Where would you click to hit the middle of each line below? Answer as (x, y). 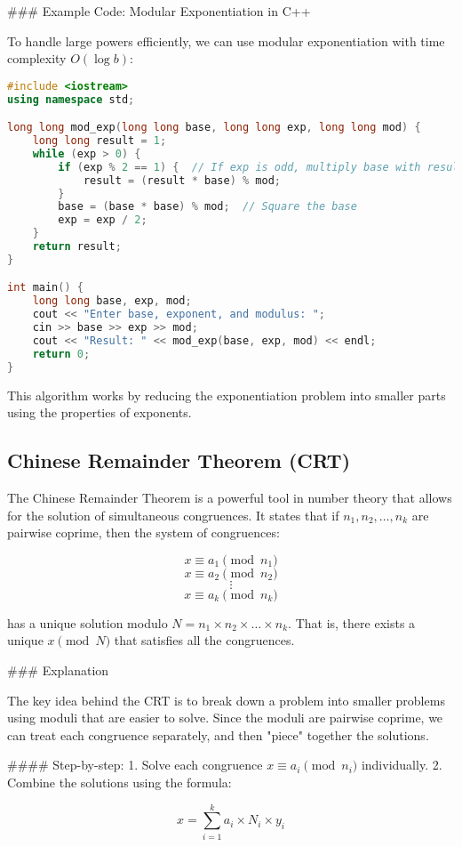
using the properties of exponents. (100, 412)
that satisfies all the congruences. (204, 640)
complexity (37, 58)
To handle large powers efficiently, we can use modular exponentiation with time (226, 40)
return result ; (77, 247)
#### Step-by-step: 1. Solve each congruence (135, 765)
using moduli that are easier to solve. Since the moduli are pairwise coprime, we (225, 718)
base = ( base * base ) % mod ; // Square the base (207, 207)
